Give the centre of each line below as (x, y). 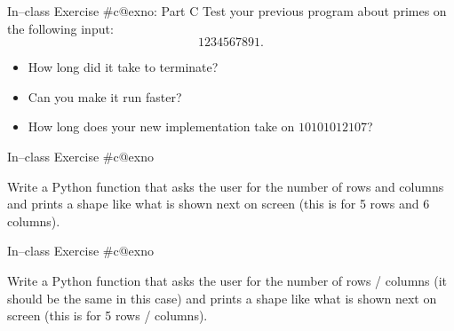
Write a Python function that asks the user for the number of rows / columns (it (227, 280)
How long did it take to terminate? (123, 67)
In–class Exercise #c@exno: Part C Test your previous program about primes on (227, 11)
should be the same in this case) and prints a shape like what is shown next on (222, 298)
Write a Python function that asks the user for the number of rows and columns (226, 186)
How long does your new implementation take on (161, 126)
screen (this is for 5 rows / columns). (108, 315)
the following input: (60, 28)
